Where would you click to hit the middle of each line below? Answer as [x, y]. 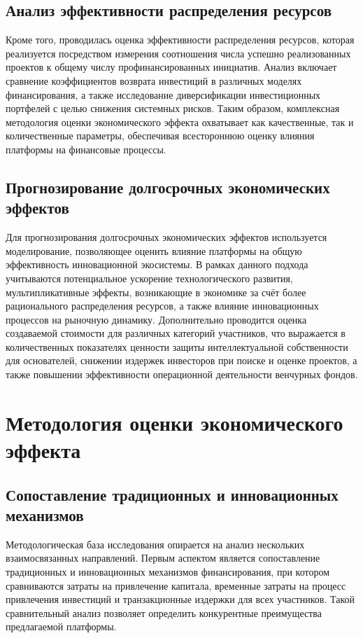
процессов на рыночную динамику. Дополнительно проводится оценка [156, 319]
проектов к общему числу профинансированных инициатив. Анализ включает [171, 67]
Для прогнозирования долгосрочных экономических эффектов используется [166, 237]
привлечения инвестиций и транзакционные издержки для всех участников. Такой [180, 599]
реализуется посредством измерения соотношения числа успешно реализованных [178, 53]
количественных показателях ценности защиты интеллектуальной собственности [177, 346]
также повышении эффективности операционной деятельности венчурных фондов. [182, 374]
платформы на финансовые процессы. [86, 149]
